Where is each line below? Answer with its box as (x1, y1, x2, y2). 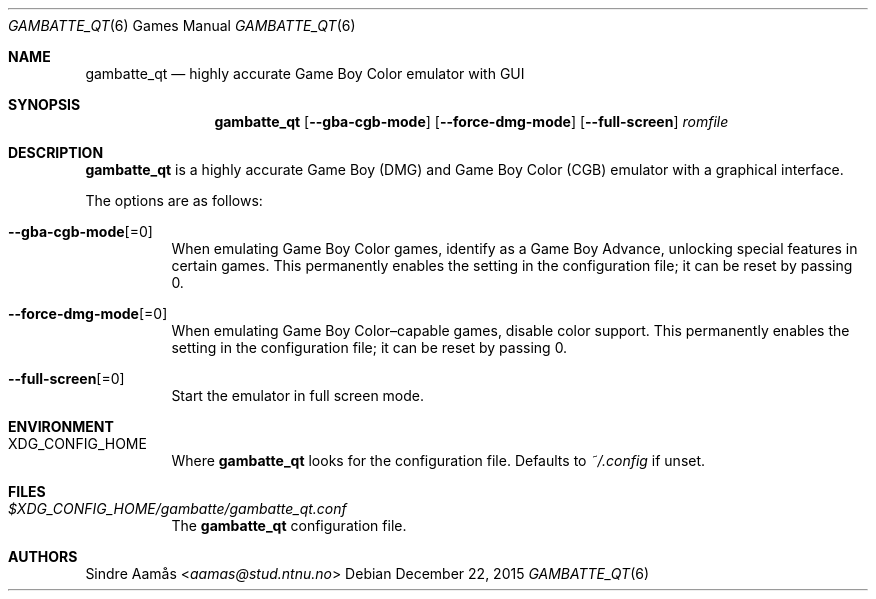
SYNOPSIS (8, 96, 81, 113)
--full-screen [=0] (8, 370, 125, 387)
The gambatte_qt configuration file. (171, 517, 407, 534)
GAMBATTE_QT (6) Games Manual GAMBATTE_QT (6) (8, 17, 356, 34)
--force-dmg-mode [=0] (8, 305, 168, 322)
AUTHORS (8, 548, 78, 565)
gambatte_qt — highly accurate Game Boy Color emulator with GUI (85, 65, 525, 82)
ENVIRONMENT (8, 418, 114, 435)
